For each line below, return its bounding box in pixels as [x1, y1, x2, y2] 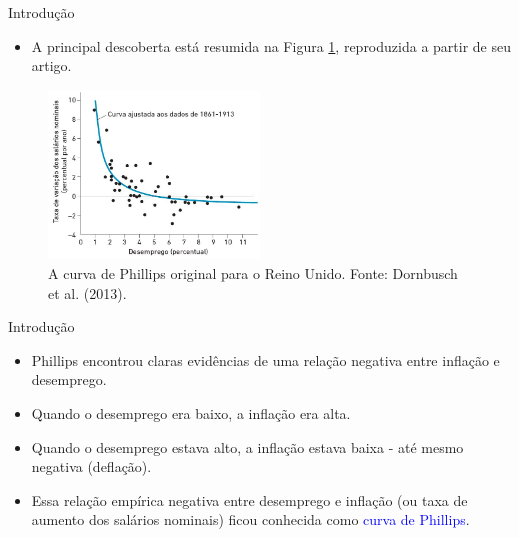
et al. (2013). [48, 282, 127, 303]
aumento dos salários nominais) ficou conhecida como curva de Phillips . [31, 509, 470, 530]
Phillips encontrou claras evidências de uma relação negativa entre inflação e [31, 349, 500, 370]
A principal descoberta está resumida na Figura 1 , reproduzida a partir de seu [31, 35, 511, 56]
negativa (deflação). [31, 456, 152, 477]
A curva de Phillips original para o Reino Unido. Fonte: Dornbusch [48, 263, 458, 284]
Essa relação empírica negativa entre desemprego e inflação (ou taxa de [31, 489, 468, 510]
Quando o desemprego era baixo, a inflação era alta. [31, 403, 351, 423]
